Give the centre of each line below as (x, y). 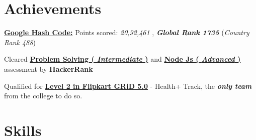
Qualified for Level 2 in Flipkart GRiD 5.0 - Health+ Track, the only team (128, 86)
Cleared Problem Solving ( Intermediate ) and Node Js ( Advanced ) (122, 59)
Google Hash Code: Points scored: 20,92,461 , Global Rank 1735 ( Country (127, 32)
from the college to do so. (43, 96)
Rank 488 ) (20, 42)
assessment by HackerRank (49, 68)
